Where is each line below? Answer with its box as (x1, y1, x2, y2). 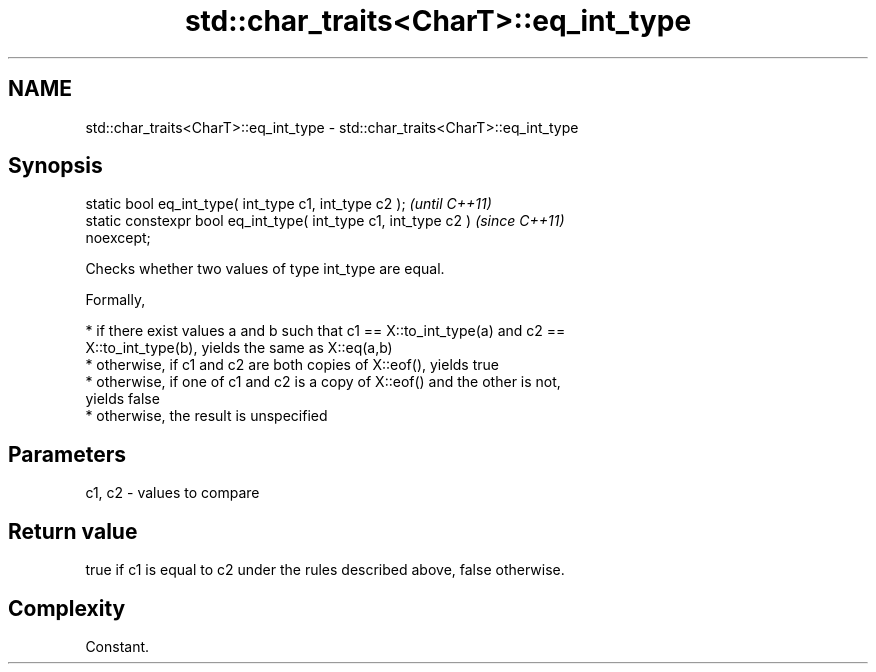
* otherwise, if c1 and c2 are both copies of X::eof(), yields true (85, 356, 499, 374)
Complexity (8, 595, 126, 621)
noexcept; (85, 229, 151, 247)
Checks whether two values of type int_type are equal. (85, 260, 445, 278)
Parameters (8, 441, 126, 467)
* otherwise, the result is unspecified (85, 407, 328, 425)
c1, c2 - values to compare (85, 484, 260, 502)
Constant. (85, 637, 150, 655)
